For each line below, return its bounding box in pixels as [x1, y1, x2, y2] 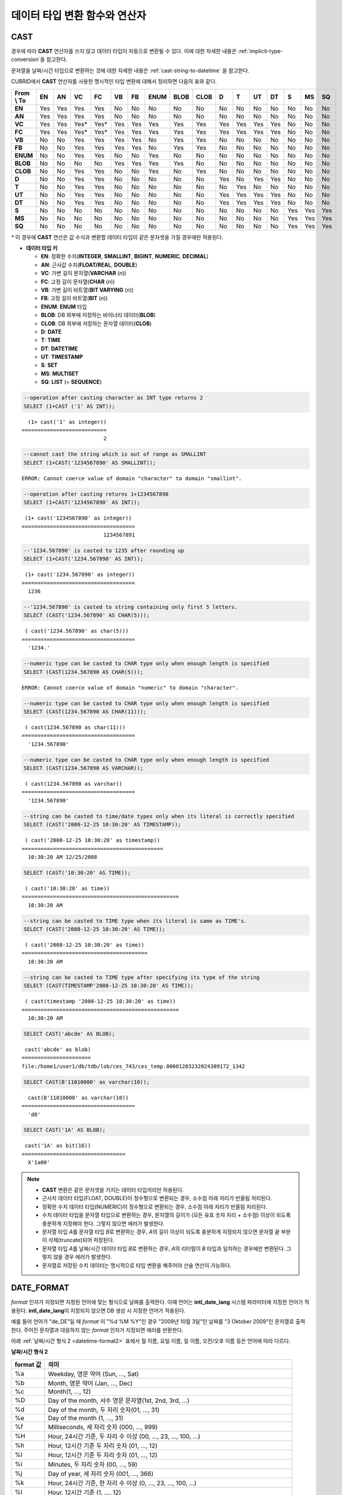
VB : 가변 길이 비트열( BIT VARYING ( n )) [41, 286, 134, 293]
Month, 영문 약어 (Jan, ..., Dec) [48, 1379, 133, 1387]
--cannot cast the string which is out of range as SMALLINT [23, 451, 207, 457]
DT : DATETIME [41, 344, 78, 352]
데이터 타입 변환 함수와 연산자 [11, 9, 146, 22]
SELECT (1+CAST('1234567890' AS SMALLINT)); [23, 459, 156, 466]
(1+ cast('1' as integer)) [27, 419, 107, 425]
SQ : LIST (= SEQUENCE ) [41, 379, 102, 386]
